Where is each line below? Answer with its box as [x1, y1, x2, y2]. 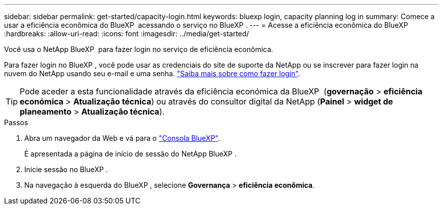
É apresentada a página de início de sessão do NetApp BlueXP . [24, 149, 237, 158]
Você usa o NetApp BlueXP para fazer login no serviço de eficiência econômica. [4, 45, 274, 54]
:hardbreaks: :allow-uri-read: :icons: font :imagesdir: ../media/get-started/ [4, 29, 249, 38]
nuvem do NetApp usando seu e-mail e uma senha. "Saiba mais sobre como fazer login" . [4, 69, 300, 78]
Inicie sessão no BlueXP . [24, 165, 108, 174]
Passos [4, 118, 28, 127]
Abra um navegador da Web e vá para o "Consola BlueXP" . [24, 134, 220, 142]
